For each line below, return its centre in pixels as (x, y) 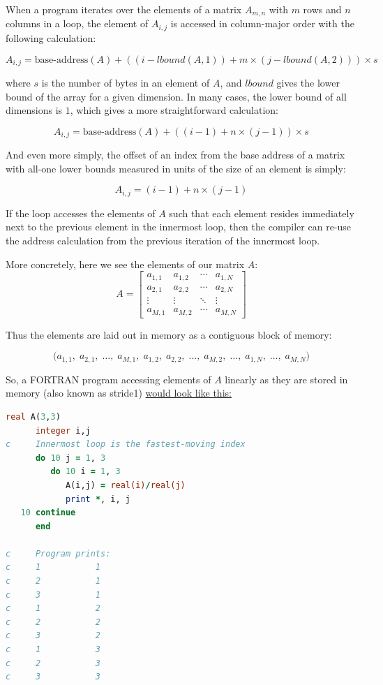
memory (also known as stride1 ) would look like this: (119, 393)
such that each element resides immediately (262, 213)
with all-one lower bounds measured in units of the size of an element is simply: (176, 168)
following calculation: (51, 37)
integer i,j (63, 430)
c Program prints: (58, 553)
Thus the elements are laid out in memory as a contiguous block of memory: (169, 334)
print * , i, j (98, 499)
